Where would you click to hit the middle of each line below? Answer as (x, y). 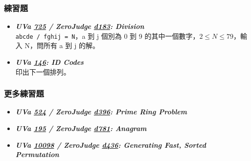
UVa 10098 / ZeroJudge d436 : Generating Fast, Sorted (111, 145)
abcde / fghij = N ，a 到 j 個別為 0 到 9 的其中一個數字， (107, 36)
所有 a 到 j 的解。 (71, 45)
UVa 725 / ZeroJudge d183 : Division (80, 26)
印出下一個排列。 (43, 71)
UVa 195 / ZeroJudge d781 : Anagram (81, 128)
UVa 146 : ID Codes (49, 62)
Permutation (37, 154)
